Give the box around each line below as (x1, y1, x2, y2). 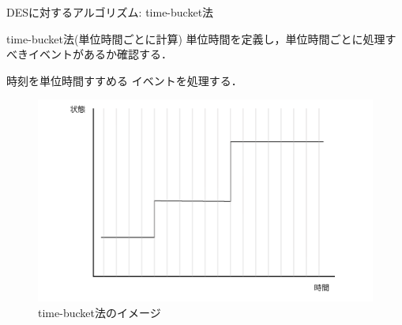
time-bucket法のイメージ (38, 304, 161, 320)
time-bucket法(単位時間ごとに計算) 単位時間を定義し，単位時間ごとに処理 (6, 30, 385, 47)
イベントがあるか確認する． (28, 46, 172, 62)
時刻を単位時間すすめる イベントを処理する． (6, 72, 242, 88)
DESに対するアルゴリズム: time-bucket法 (6, 4, 214, 20)
